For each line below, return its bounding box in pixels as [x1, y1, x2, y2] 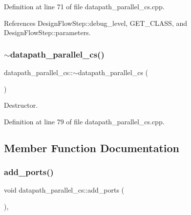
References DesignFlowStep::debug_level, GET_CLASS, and [4, 18, 188, 28]
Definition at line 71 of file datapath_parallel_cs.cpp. [4, 1, 165, 11]
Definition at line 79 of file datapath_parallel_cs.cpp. [4, 116, 165, 126]
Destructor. [4, 100, 38, 110]
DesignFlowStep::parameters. [4, 27, 91, 38]
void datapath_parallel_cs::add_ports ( [4, 185, 125, 195]
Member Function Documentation [4, 140, 180, 155]
